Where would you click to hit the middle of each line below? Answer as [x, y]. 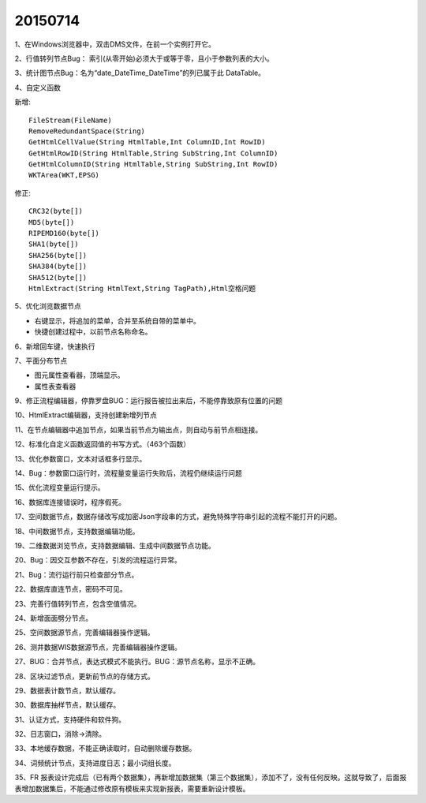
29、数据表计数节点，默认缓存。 [67, 690]
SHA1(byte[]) [54, 244]
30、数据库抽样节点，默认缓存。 [67, 705]
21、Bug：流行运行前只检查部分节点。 [77, 574]
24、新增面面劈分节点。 [54, 618]
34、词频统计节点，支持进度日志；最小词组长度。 [95, 763]
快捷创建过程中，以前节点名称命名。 [93, 332]
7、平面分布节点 [41, 360]
